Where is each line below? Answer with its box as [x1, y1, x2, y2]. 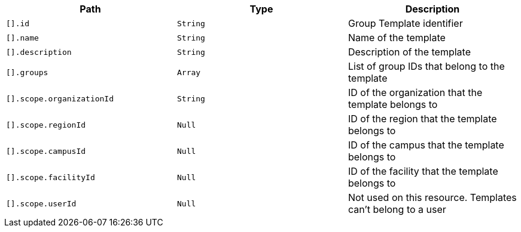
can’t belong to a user [348, 203, 446, 215]
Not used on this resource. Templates [348, 191, 517, 203]
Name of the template [348, 32, 446, 44]
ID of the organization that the [348, 86, 483, 98]
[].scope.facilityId [6, 172, 95, 182]
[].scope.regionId [6, 120, 86, 129]
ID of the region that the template [348, 113, 497, 125]
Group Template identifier [348, 17, 463, 29]
